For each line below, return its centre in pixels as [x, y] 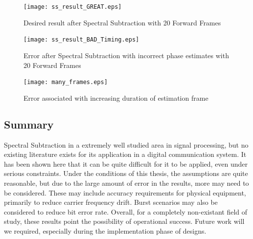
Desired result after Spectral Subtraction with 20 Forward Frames [122, 22]
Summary [29, 124]
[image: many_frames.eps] [66, 82]
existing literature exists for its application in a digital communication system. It [125, 154]
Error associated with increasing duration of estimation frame [116, 98]
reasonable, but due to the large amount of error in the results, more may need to [126, 183]
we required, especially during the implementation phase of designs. [105, 230]
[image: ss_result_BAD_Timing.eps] [81, 40]
